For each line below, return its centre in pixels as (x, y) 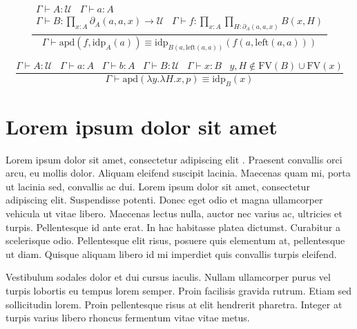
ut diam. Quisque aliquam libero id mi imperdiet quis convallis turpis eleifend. (171, 253)
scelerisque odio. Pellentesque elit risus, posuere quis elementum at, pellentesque (175, 240)
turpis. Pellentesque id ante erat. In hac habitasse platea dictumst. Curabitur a (173, 227)
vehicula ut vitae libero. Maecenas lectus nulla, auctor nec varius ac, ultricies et (174, 213)
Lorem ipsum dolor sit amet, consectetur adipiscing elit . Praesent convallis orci (174, 159)
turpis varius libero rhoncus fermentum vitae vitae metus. (128, 318)
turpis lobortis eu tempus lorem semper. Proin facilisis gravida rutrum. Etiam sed (178, 290)
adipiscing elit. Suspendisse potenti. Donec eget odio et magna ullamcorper (164, 200)
